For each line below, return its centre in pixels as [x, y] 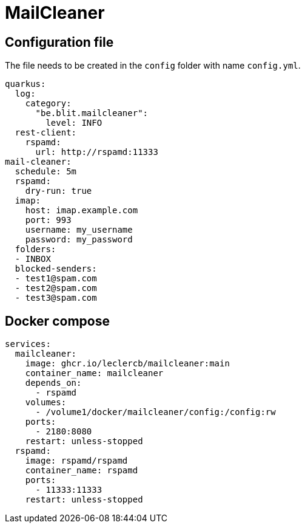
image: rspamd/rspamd [76, 461]
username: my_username [79, 230]
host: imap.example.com [82, 211]
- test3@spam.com [56, 298]
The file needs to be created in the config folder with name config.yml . [153, 66]
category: [48, 104]
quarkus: [25, 84]
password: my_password [79, 240]
